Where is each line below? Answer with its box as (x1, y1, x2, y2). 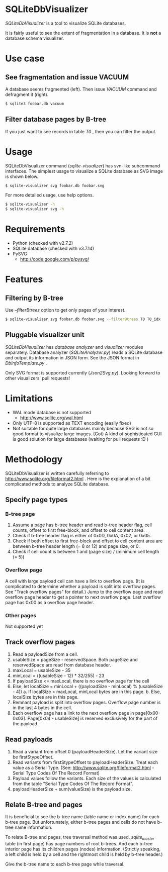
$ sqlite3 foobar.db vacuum (5, 101, 64, 106)
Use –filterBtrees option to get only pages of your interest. (5, 307, 126, 313)
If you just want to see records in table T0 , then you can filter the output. (5, 128, 157, 134)
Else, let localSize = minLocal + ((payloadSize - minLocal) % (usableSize (12, 683, 163, 689)
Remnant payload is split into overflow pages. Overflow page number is (12, 699, 161, 705)
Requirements (5, 224, 65, 235)
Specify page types (5, 496, 68, 504)
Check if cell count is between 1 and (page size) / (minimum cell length (12, 549, 159, 555)
